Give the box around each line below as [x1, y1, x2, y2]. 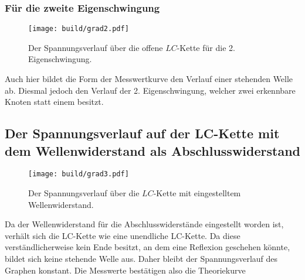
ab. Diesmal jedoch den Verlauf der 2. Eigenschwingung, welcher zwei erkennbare [5, 84, 296, 96]
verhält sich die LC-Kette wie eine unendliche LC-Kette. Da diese [5, 229, 240, 241]
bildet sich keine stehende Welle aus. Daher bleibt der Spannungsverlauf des [5, 252, 278, 265]
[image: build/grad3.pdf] [28, 170, 129, 179]
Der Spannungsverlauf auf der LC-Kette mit [5, 124, 280, 142]
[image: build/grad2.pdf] [28, 25, 129, 33]
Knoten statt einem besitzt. [5, 95, 104, 108]
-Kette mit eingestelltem [153, 187, 241, 199]
